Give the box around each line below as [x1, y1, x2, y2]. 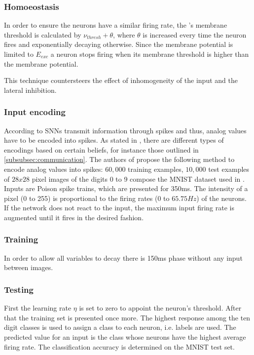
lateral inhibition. [4, 84, 57, 95]
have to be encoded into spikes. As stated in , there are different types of [4, 135, 224, 145]
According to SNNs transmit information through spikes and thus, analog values [4, 125, 247, 135]
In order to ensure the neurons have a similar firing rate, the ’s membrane [4, 20, 227, 30]
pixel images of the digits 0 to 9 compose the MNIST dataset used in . [32, 173, 245, 184]
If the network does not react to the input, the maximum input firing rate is [4, 202, 234, 213]
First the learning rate [4, 303, 72, 313]
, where [113, 29, 135, 39]
